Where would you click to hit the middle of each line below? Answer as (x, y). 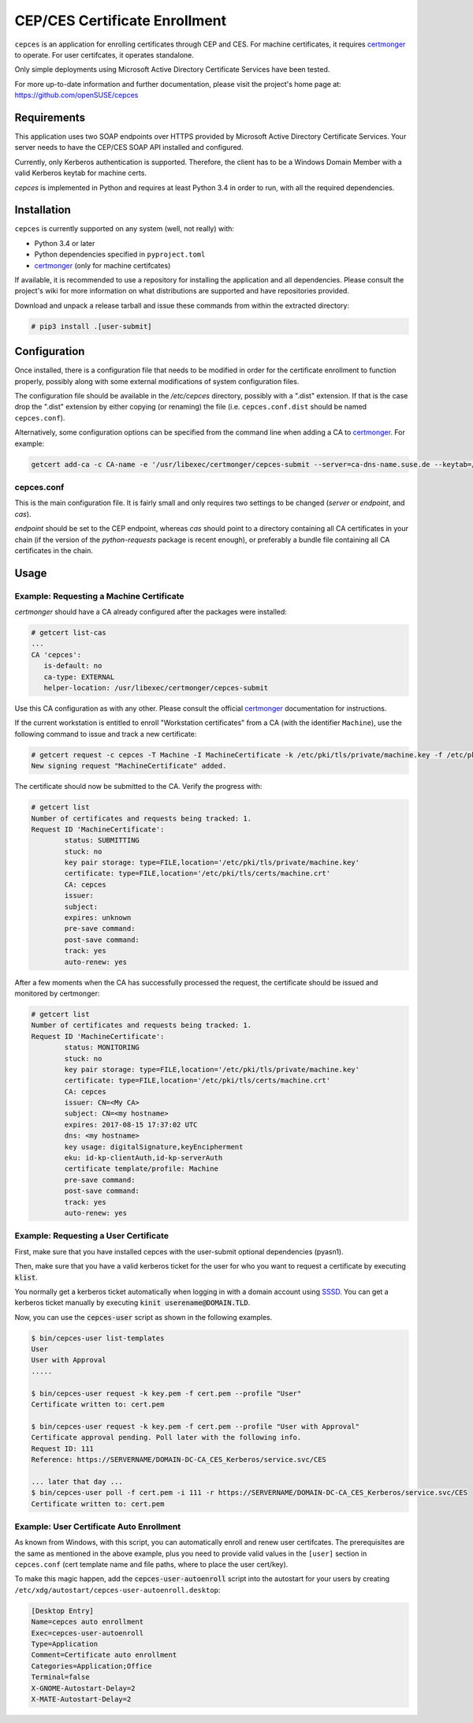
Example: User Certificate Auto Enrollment (98, 1527)
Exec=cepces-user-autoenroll (88, 1633)
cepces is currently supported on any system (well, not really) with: (125, 229)
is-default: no (73, 666)
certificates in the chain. (54, 550)
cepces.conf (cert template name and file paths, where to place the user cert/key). (151, 1564)
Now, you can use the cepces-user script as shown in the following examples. (143, 1317)
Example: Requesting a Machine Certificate (99, 596)
